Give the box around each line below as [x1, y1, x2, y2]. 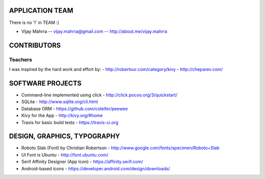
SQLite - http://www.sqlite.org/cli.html [21, 99, 98, 105]
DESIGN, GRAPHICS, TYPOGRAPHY [9, 132, 120, 140]
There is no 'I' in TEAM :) [9, 20, 59, 25]
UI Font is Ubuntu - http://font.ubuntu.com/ [21, 152, 108, 157]
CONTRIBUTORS [9, 41, 61, 49]
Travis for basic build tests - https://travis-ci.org [21, 119, 119, 125]
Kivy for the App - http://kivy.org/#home [21, 112, 103, 118]
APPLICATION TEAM [9, 6, 74, 15]
